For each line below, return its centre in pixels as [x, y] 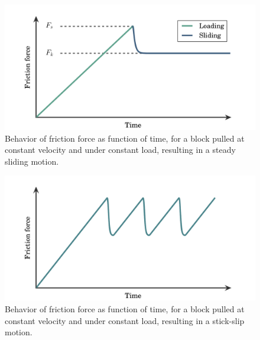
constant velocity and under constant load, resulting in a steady [120, 150]
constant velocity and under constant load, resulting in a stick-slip [125, 320]
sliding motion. [32, 161]
